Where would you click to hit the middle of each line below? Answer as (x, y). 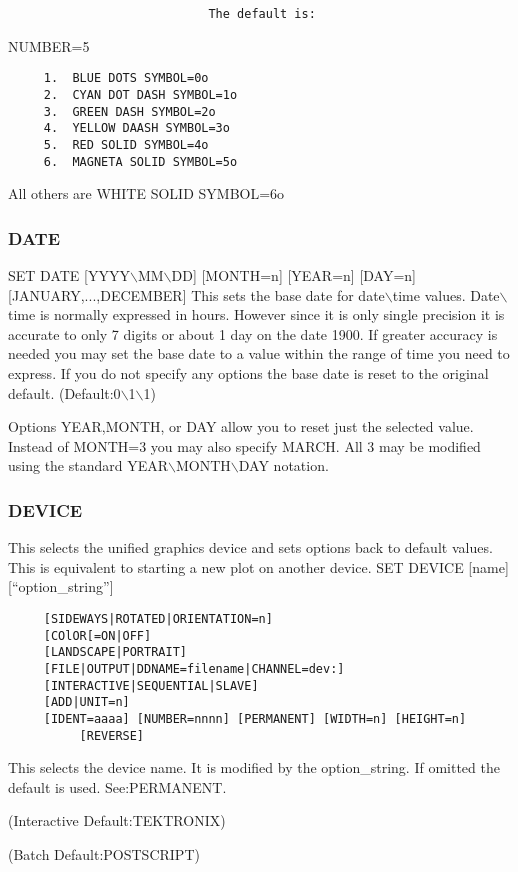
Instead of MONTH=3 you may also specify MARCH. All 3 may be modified (244, 445)
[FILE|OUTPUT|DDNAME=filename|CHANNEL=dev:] (194, 668)
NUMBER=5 (49, 45)
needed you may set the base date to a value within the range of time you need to (259, 353)
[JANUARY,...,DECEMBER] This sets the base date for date (196, 294)
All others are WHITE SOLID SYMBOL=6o (146, 193)
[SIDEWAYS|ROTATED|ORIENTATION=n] (158, 618)
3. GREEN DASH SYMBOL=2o (129, 111)
